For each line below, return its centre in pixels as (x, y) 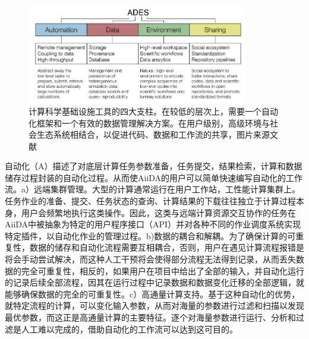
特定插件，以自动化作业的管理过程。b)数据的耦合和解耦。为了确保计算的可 (150, 235)
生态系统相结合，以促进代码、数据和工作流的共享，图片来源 (153, 134)
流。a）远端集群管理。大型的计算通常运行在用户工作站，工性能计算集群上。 (152, 189)
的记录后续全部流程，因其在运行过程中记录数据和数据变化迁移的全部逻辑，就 (154, 282)
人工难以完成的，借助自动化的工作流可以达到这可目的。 (129, 329)
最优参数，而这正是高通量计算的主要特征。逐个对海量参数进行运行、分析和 (150, 317)
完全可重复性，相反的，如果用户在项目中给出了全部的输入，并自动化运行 (163, 270)
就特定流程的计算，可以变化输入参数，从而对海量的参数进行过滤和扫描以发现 (154, 305)
